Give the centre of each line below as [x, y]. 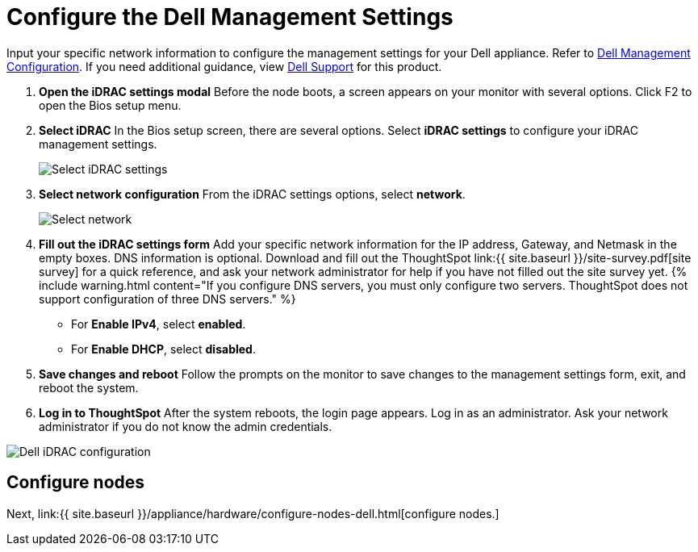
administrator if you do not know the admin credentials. [186, 426]
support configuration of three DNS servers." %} [167, 299]
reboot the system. [89, 387]
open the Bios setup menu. [110, 105]
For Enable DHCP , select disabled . [163, 349]
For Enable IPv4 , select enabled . [159, 324]
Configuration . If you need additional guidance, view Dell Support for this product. [224, 66]
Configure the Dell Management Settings [230, 17]
